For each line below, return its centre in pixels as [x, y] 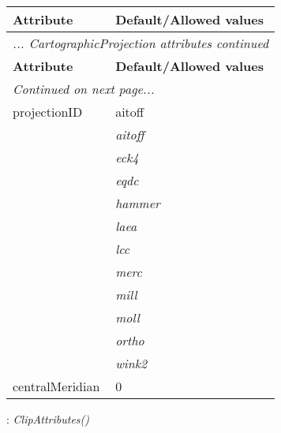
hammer [138, 203]
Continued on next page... [84, 89]
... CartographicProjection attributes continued [141, 43]
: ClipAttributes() [48, 419]
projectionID [48, 112]
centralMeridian [56, 386]
